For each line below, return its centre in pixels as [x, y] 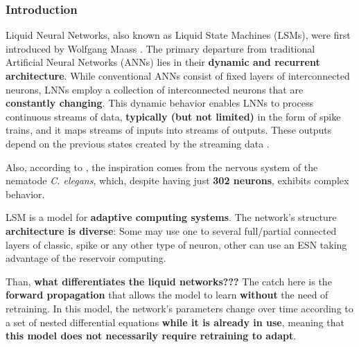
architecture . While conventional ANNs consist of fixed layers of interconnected [178, 75]
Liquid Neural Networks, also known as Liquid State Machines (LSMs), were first [178, 35]
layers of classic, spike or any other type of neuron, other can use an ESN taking [176, 244]
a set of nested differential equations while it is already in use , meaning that [175, 322]
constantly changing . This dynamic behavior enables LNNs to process [159, 103]
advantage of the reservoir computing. [86, 258]
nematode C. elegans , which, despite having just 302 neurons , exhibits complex [177, 180]
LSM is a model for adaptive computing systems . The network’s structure [171, 217]
